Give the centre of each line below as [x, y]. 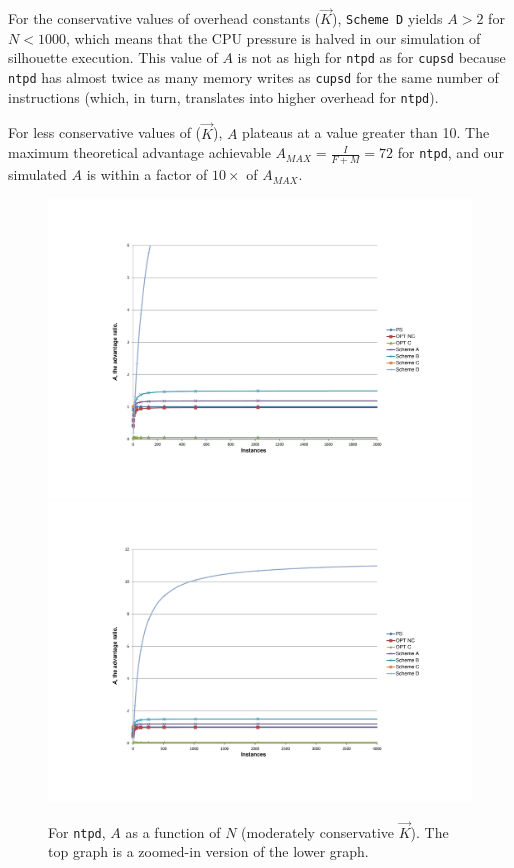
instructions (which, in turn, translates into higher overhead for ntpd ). [223, 96]
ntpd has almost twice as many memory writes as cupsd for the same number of [253, 77]
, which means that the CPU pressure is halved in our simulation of [273, 37]
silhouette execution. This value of [113, 57]
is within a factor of [147, 174]
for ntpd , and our [450, 152]
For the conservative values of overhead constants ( [164, 18]
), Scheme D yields [387, 18]
